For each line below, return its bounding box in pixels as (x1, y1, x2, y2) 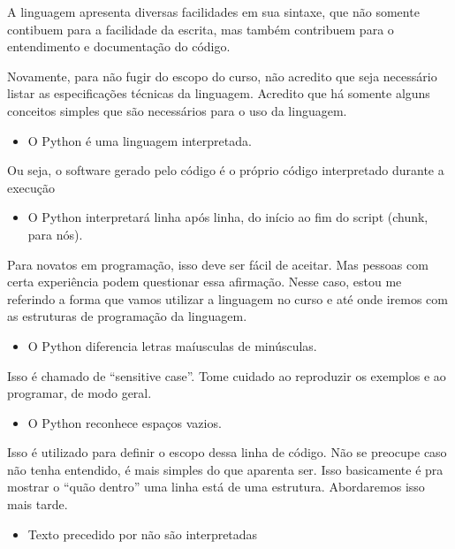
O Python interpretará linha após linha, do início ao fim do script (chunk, (27, 208, 428, 226)
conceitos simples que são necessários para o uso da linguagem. (7, 101, 347, 119)
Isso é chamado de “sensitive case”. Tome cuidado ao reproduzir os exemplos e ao (7, 366, 446, 385)
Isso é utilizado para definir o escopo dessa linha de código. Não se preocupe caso (7, 443, 447, 461)
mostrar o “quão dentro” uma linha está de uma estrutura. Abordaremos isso (7, 477, 425, 496)
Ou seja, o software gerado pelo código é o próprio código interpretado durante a (7, 161, 444, 179)
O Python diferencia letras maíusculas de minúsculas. (27, 336, 317, 355)
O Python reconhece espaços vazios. (27, 413, 222, 431)
